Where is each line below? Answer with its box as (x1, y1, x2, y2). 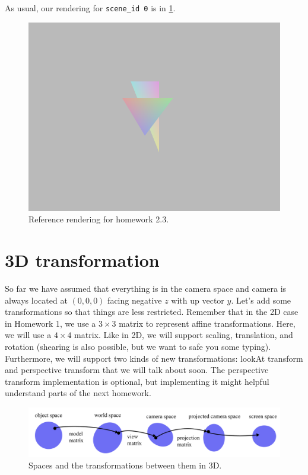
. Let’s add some (231, 294, 291, 306)
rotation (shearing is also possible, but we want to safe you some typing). (5, 340, 271, 352)
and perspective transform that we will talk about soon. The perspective (5, 364, 269, 376)
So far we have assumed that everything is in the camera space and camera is (5, 282, 287, 294)
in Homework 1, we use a (5, 317, 96, 329)
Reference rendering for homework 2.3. (28, 213, 169, 225)
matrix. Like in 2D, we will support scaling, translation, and (74, 329, 293, 341)
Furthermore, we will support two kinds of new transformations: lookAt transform (5, 352, 303, 364)
